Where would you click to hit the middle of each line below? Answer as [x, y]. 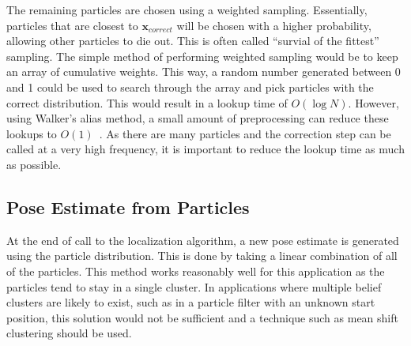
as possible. [34, 164]
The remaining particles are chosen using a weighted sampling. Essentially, [187, 9]
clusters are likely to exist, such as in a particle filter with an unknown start [191, 302]
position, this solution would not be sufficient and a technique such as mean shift [202, 317]
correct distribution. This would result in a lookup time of [147, 102]
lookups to [32, 133]
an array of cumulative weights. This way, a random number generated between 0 [204, 71]
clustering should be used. [69, 333]
